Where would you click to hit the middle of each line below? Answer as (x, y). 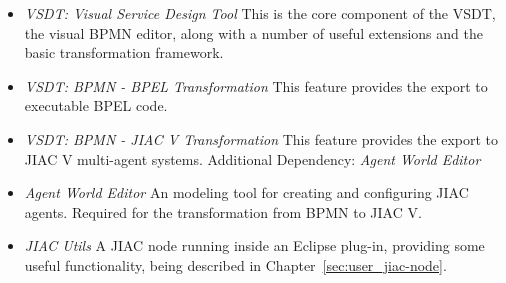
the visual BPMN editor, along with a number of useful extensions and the (253, 32)
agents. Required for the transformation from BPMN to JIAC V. (223, 211)
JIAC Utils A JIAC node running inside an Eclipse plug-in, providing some (254, 245)
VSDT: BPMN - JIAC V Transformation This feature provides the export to (261, 138)
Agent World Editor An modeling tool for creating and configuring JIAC (246, 192)
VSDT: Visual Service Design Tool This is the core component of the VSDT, (260, 13)
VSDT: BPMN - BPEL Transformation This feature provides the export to (256, 85)
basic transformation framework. (124, 52)
